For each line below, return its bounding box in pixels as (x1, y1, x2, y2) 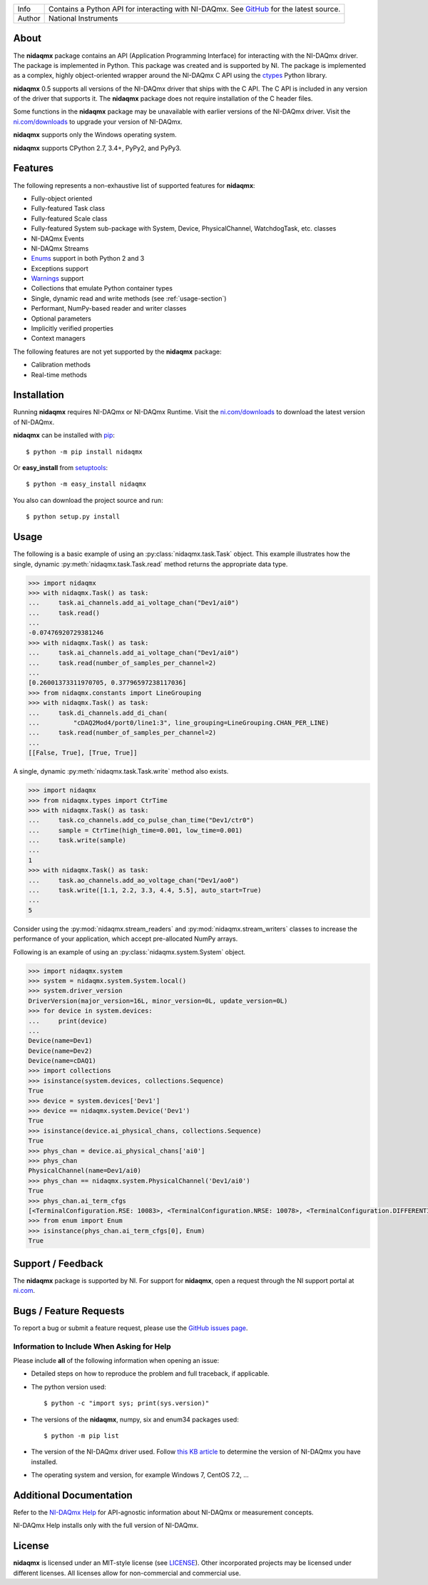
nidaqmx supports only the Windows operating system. (13, 131, 178, 139)
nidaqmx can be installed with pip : (13, 431, 116, 439)
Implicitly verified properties (31, 324, 114, 333)
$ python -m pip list (44, 1431, 119, 1439)
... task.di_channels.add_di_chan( (28, 709, 168, 717)
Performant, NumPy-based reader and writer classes (31, 304, 187, 313)
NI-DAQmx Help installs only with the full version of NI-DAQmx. (13, 1521, 199, 1530)
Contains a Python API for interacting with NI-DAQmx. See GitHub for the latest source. (49, 4, 341, 14)
